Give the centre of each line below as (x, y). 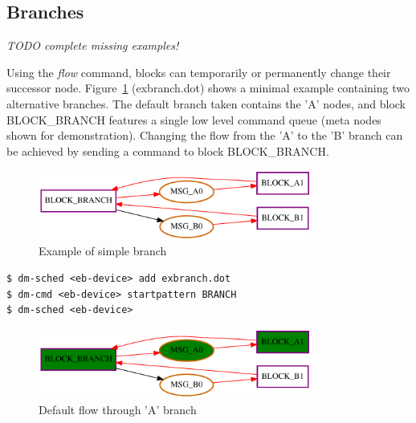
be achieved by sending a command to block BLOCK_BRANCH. (168, 150)
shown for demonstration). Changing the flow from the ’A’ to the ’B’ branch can (205, 135)
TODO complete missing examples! (93, 45)
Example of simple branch (103, 251)
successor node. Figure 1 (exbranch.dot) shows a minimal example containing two (208, 88)
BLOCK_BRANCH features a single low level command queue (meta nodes (194, 119)
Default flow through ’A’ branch (118, 409)
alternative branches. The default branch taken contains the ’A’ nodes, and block (206, 103)
